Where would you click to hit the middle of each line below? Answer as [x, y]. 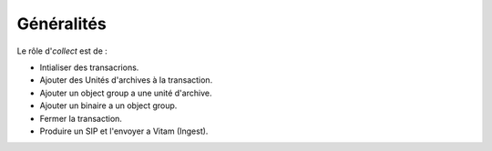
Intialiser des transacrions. [89, 67]
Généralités [61, 24]
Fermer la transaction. [81, 118]
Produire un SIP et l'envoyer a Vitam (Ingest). [124, 131]
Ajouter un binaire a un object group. [108, 106]
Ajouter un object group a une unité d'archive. [126, 93]
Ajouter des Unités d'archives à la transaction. [126, 80]
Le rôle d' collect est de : [62, 51]
